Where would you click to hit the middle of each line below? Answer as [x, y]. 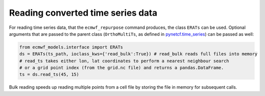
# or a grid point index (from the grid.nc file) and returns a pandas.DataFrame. [122, 68]
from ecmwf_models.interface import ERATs [71, 47]
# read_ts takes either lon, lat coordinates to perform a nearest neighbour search [124, 61]
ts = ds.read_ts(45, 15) [49, 74]
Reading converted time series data [83, 13]
